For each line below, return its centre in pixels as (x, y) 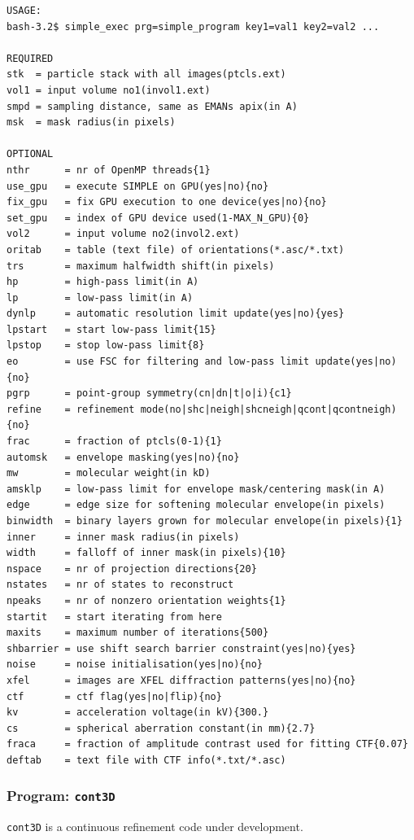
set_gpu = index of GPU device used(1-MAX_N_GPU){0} (158, 218)
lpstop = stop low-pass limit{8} (106, 346)
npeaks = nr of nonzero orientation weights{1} (146, 600)
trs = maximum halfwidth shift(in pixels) (141, 266)
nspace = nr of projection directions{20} (132, 569)
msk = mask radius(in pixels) (91, 122)
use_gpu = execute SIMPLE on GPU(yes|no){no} (138, 186)
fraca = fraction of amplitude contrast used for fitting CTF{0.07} (207, 744)
